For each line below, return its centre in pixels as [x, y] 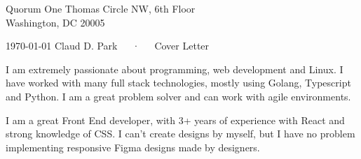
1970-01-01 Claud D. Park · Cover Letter [108, 46]
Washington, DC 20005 [55, 22]
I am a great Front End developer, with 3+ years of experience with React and [175, 120]
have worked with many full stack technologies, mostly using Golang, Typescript [178, 83]
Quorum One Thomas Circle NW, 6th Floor [101, 8]
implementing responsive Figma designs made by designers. [133, 147]
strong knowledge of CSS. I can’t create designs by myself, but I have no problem [180, 134]
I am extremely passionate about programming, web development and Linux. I [175, 69]
